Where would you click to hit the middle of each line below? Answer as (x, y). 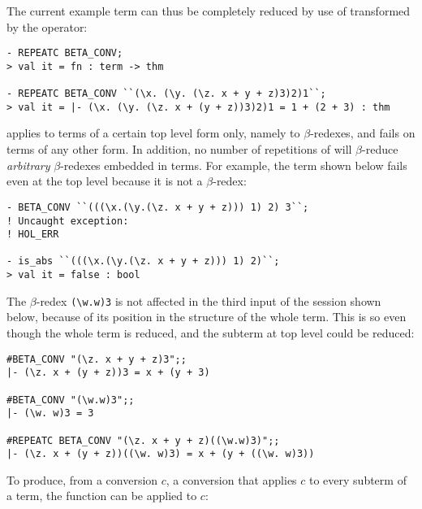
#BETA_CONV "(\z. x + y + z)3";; (97, 359)
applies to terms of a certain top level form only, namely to (153, 133)
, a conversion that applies (231, 479)
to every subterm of (358, 479)
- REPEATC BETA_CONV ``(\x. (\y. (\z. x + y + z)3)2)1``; (166, 94)
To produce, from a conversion (82, 479)
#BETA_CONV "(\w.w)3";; (71, 400)
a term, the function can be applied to (102, 496)
